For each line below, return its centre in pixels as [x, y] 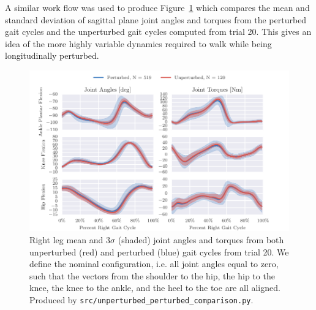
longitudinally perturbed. [52, 55]
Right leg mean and [66, 239]
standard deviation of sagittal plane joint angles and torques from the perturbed [156, 19]
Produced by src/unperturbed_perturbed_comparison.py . [141, 299]
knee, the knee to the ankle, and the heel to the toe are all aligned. [155, 288]
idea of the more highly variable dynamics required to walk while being [138, 43]
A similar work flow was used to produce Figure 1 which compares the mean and [157, 7]
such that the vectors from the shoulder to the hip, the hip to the [152, 275]
